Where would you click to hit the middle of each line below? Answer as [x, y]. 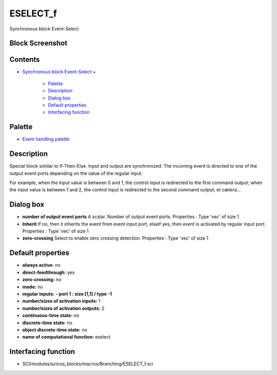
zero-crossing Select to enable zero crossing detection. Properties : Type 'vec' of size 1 [115, 238]
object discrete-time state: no [55, 330]
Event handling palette [46, 139]
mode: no [33, 287]
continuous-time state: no [51, 315]
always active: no [42, 265]
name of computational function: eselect [66, 337]
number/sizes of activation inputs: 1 [61, 301]
